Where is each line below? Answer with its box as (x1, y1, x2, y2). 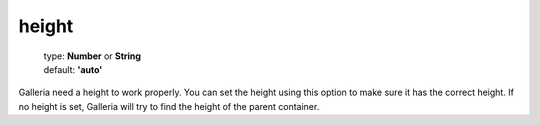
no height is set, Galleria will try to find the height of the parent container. (18, 100, 320, 112)
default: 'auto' (43, 63, 103, 75)
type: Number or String (43, 50, 142, 62)
